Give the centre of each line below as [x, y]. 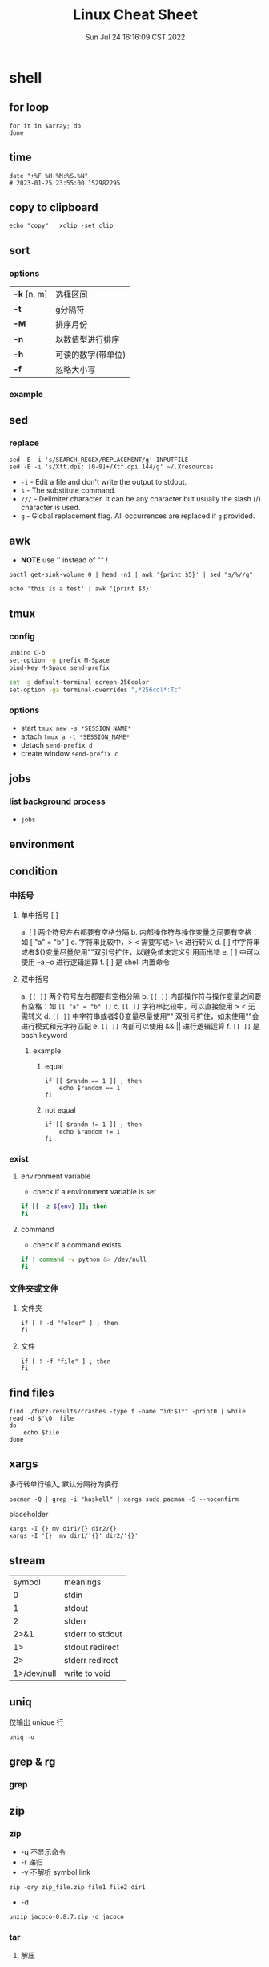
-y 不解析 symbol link [56, 1872]
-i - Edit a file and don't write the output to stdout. [104, 481]
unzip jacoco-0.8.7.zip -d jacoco [67, 1916]
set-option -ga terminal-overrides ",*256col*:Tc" [95, 690]
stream [27, 1561]
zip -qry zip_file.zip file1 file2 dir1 [78, 1887]
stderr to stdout [93, 1634]
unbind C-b [27, 653]
